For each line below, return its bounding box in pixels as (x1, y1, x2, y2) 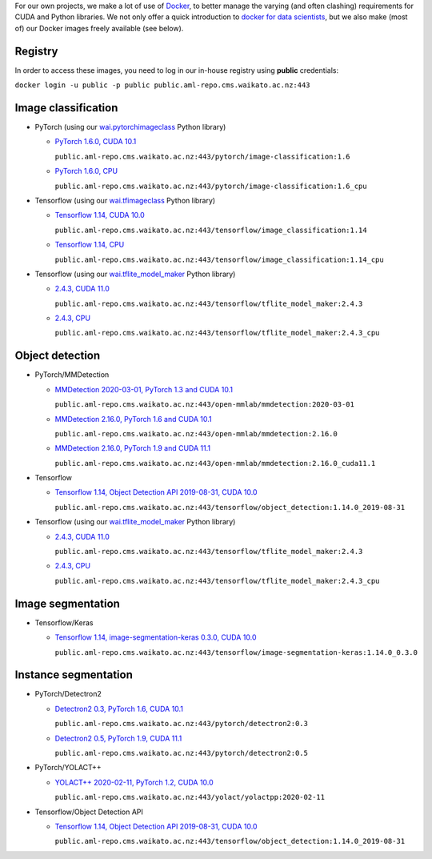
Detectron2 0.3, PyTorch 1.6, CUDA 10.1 (54, 704, 184, 713)
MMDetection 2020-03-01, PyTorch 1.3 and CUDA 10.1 (54, 384, 234, 394)
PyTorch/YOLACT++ (34, 763, 102, 773)
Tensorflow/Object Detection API (34, 807, 144, 817)
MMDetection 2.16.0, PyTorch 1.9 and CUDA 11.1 (54, 444, 211, 453)
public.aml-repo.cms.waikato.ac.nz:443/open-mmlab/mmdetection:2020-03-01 (54, 400, 355, 409)
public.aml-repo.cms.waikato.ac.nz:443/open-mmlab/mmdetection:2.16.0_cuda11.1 (54, 459, 376, 468)
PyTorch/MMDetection (34, 370, 110, 379)
